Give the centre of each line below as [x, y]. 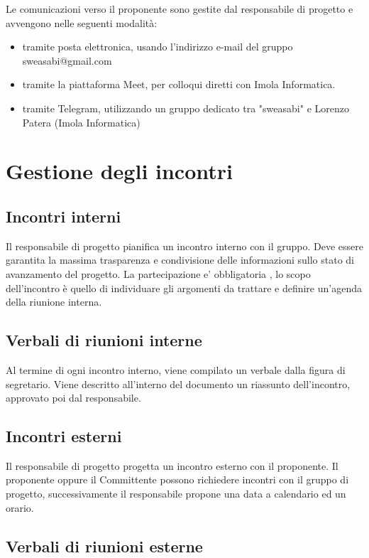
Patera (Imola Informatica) [81, 122]
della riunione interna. [54, 302]
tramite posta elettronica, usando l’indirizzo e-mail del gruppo [158, 47]
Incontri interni [64, 216]
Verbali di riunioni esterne [104, 546]
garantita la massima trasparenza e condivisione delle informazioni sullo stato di [180, 260]
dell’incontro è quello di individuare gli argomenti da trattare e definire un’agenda [184, 288]
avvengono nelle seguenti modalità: [82, 22]
